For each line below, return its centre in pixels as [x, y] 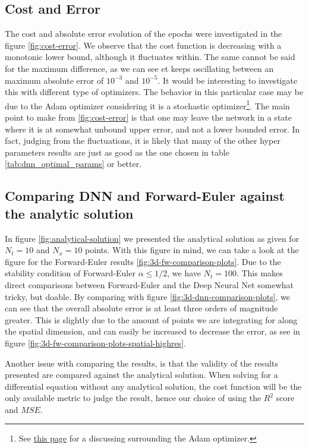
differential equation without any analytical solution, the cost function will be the [153, 386]
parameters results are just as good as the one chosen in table [117, 152]
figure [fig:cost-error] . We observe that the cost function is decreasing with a [143, 45]
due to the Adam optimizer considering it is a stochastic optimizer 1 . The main [147, 105]
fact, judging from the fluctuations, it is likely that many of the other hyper [143, 141]
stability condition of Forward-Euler [70, 273]
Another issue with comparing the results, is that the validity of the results [141, 363]
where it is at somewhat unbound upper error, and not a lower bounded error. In [152, 129]
